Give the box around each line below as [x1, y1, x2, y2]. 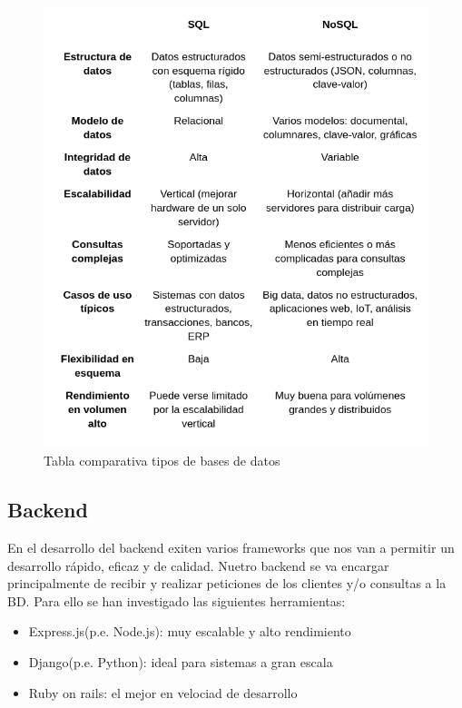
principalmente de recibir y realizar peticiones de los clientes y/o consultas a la [7, 574, 447, 593]
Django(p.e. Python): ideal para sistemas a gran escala [28, 653, 333, 672]
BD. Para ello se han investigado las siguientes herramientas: [7, 591, 346, 610]
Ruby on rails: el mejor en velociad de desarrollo [28, 683, 298, 702]
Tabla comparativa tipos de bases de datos [44, 451, 280, 470]
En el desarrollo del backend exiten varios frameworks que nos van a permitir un [7, 538, 455, 557]
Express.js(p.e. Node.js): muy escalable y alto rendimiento [28, 622, 351, 641]
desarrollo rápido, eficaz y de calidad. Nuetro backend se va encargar [7, 556, 389, 575]
